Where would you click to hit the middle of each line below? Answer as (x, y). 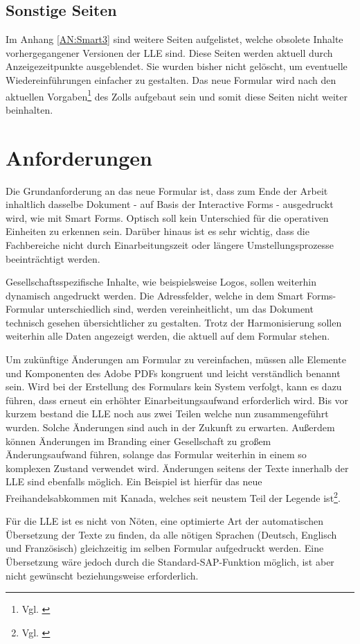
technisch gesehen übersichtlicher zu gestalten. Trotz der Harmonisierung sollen (174, 322)
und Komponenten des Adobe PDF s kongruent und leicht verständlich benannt (173, 373)
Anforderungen (79, 157)
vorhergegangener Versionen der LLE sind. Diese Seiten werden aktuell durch (169, 52)
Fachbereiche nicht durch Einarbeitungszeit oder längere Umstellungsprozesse (170, 244)
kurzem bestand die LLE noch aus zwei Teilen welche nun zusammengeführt (167, 414)
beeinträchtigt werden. (53, 258)
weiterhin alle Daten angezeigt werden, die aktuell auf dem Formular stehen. (168, 336)
